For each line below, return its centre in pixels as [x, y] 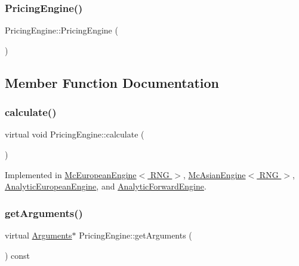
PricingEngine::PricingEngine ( [61, 30]
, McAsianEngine [215, 174]
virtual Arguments [38, 235]
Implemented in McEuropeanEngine [71, 174]
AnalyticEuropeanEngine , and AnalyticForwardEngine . [106, 186]
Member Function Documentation [112, 82]
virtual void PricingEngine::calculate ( [75, 134]
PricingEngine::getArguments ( [135, 235]
